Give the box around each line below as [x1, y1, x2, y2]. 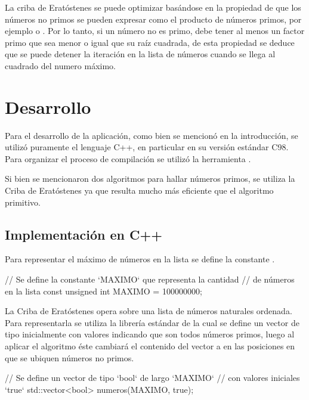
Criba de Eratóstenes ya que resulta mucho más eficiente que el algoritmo [5, 184, 274, 197]
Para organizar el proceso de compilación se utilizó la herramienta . [5, 152, 251, 165]
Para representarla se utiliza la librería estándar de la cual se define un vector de [5, 316, 299, 328]
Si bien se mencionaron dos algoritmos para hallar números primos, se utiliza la [5, 172, 295, 185]
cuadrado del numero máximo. [5, 59, 116, 72]
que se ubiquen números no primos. [5, 351, 134, 364]
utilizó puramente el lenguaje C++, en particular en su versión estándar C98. [5, 141, 289, 153]
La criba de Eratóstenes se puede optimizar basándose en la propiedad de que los [5, 1, 301, 13]
